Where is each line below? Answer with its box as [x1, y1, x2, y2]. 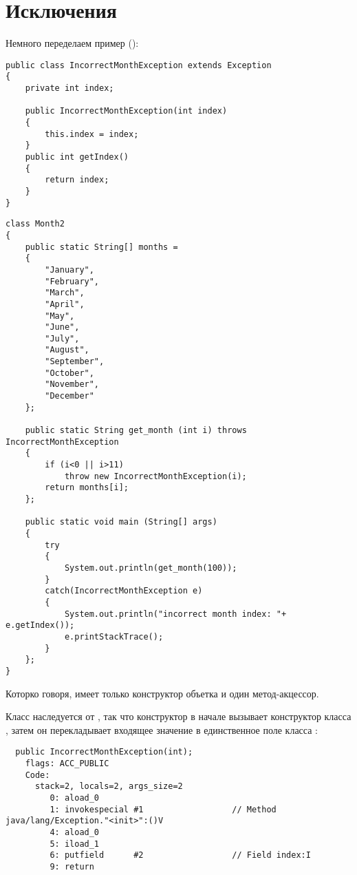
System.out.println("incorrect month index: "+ [64, 609, 287, 619]
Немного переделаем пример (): [6, 36, 139, 50]
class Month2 [6, 219, 65, 229]
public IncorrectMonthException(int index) [25, 106, 228, 116]
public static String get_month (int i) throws [25, 425, 247, 436]
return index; [45, 175, 109, 185]
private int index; [25, 83, 114, 94]
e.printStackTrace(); [64, 631, 164, 642]
